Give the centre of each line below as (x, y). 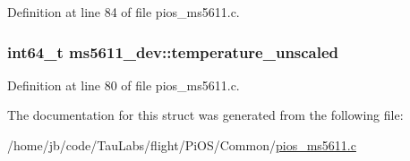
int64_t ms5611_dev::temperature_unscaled (173, 51)
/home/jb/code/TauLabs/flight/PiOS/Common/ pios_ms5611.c (182, 145)
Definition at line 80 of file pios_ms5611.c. (124, 85)
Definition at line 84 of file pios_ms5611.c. (124, 12)
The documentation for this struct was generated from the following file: (205, 115)
